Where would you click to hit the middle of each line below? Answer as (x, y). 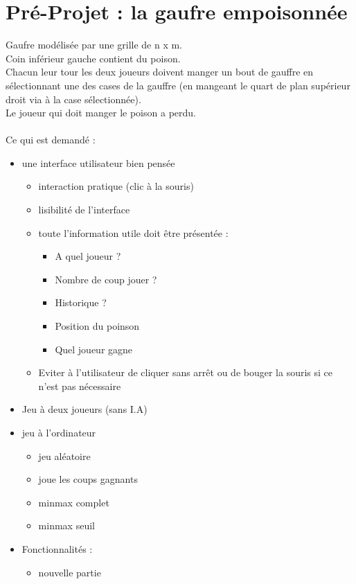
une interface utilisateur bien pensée (98, 162)
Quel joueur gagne (94, 349)
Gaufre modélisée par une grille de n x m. (94, 45)
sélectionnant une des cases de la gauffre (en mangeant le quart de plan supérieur (178, 85)
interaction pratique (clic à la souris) (116, 186)
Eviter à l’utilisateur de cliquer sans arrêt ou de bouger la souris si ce (186, 372)
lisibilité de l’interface (84, 210)
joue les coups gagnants (88, 479)
